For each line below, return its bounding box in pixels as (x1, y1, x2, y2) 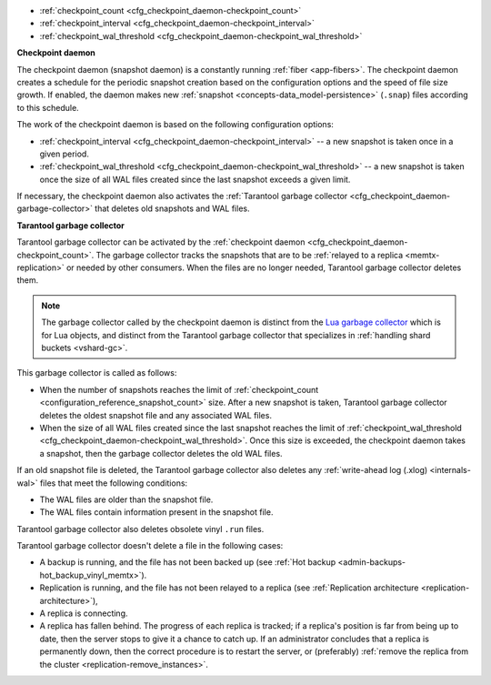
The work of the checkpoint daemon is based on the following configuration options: (16, 119, 334, 130)
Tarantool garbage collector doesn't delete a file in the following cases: (16, 540, 284, 551)
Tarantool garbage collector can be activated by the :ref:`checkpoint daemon (16, 237, 306, 247)
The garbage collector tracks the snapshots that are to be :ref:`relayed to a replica (95, 249, 404, 260)
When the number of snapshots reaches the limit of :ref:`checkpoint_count (39, 384, 319, 395)
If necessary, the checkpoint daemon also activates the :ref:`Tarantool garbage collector (16, 191, 348, 202)
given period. (39, 148, 90, 159)
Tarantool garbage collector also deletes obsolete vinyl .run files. (16, 523, 265, 534)
